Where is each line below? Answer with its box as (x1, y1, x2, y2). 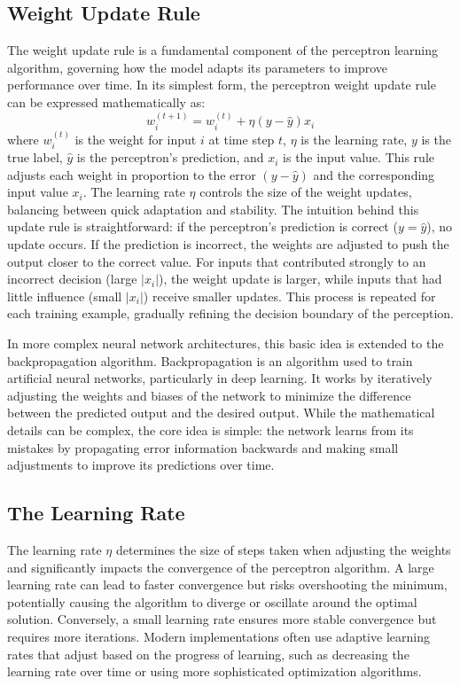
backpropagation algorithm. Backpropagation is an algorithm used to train (7, 351, 413, 370)
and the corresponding (313, 165, 435, 183)
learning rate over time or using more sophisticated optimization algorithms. (7, 662, 422, 681)
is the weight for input (74, 129, 197, 148)
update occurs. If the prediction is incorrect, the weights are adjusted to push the (7, 235, 449, 253)
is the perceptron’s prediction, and (76, 148, 264, 167)
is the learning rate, (300, 129, 408, 148)
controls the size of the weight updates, (199, 183, 412, 201)
